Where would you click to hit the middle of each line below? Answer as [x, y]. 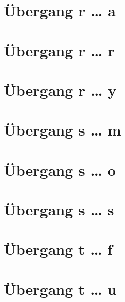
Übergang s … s [59, 209]
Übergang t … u [60, 289]
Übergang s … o [60, 169]
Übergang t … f [58, 249]
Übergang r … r [59, 50]
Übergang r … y [60, 90]
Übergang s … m [62, 130]
